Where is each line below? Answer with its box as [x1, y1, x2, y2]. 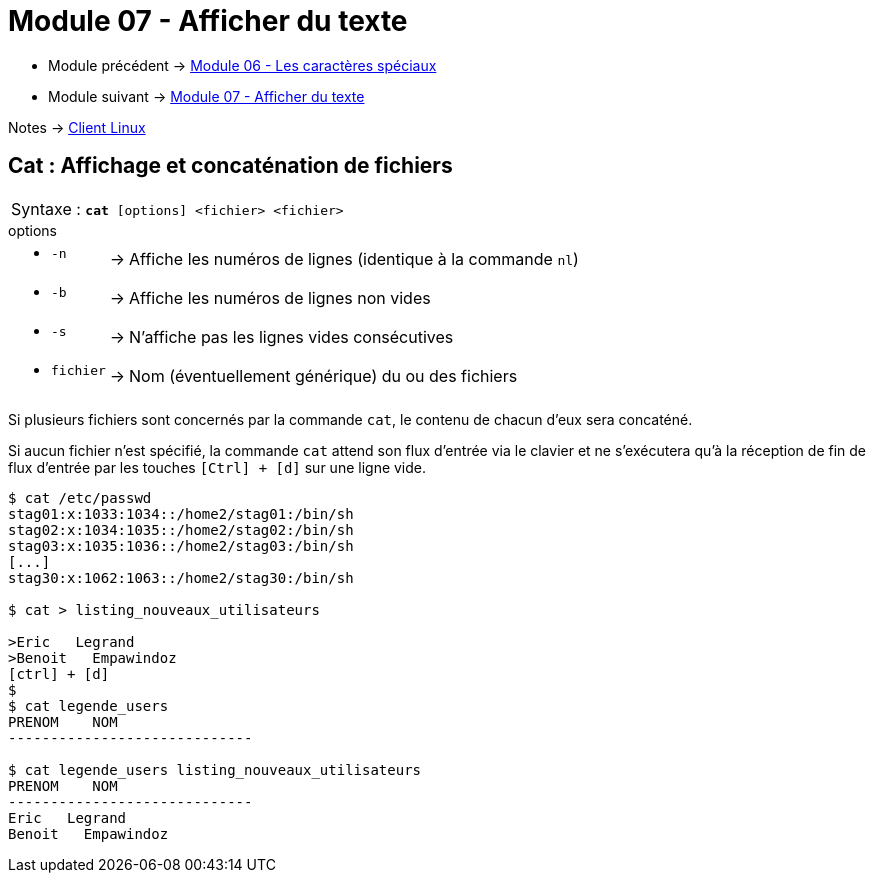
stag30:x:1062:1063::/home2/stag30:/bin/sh [8, 569, 354, 586]
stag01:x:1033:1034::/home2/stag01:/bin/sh [8, 505, 354, 522]
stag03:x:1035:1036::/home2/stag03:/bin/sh [8, 537, 354, 554]
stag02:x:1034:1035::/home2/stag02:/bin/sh [8, 521, 354, 538]
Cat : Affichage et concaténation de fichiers [8, 153, 453, 179]
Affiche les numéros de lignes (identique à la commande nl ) [129, 249, 579, 270]
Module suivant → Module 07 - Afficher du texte [48, 87, 365, 105]
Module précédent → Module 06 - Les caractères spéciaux [48, 56, 437, 74]
